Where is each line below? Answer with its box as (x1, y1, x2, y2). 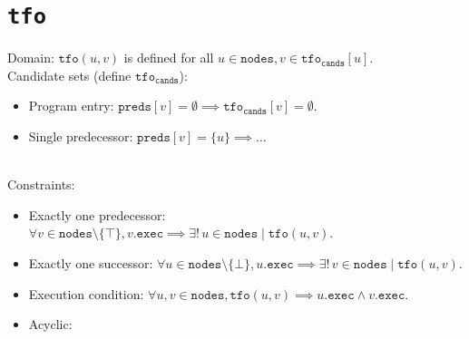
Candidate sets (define (7, 65, 132, 84)
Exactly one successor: (28, 254, 153, 272)
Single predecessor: (28, 127, 133, 146)
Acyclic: (28, 315, 73, 334)
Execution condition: (28, 284, 144, 303)
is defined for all (123, 48, 214, 67)
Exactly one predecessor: (28, 205, 166, 224)
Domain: (7, 48, 54, 67)
